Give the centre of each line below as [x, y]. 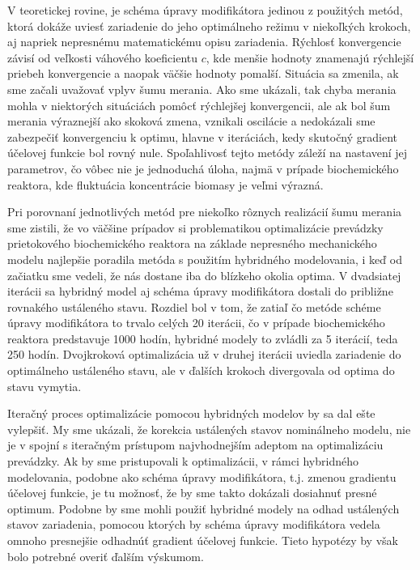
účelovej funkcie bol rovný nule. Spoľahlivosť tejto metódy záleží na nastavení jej [208, 153]
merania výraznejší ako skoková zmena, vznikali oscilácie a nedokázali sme [191, 121]
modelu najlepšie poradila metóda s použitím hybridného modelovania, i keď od [205, 259]
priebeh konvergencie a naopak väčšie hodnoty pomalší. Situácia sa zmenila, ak [203, 73]
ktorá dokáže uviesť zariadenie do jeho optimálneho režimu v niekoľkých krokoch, [209, 26]
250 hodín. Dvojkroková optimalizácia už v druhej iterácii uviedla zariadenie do [204, 354]
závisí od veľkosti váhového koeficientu [103, 57]
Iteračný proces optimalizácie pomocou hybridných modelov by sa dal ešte [191, 413]
